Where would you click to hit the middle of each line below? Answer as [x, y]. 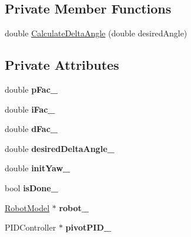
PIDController [31, 227]
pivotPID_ [88, 227]
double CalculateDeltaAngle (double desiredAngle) [96, 33]
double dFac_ [31, 129]
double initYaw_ [38, 168]
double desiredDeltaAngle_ [60, 148]
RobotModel [27, 207]
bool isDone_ [31, 187]
